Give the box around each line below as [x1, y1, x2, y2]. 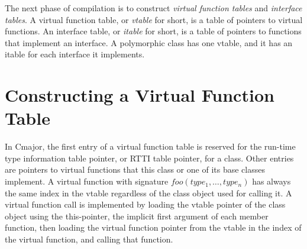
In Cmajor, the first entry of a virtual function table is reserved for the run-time [5, 140, 296, 153]
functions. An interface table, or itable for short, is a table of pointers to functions [5, 25, 302, 37]
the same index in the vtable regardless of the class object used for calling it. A [5, 186, 292, 199]
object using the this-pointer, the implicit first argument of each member [5, 209, 269, 222]
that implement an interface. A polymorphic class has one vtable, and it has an [5, 36, 293, 48]
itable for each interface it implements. [5, 48, 145, 60]
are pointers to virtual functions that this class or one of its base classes [5, 163, 265, 176]
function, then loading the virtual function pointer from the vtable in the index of [5, 221, 302, 234]
